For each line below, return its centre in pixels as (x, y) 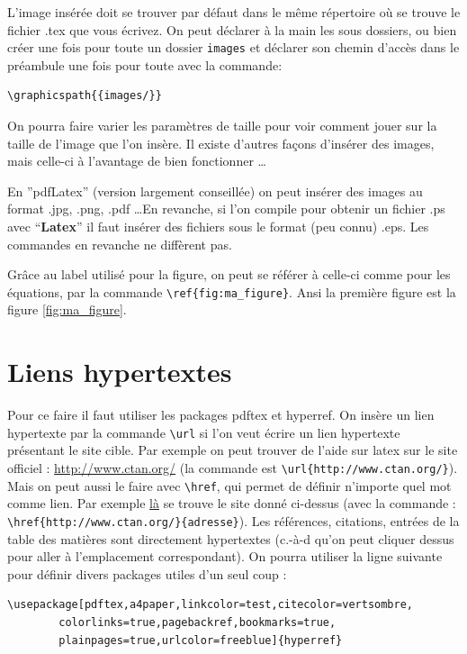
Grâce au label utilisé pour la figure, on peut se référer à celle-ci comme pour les (229, 274)
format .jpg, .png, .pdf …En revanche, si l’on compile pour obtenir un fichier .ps (226, 209)
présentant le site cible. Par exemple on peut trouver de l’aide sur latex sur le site (233, 450)
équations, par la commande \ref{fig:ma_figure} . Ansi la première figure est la (232, 291)
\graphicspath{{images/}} (85, 96)
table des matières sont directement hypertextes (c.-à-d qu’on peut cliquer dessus (231, 538)
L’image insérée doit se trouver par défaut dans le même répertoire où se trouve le (234, 12)
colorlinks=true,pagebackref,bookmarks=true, (198, 622)
